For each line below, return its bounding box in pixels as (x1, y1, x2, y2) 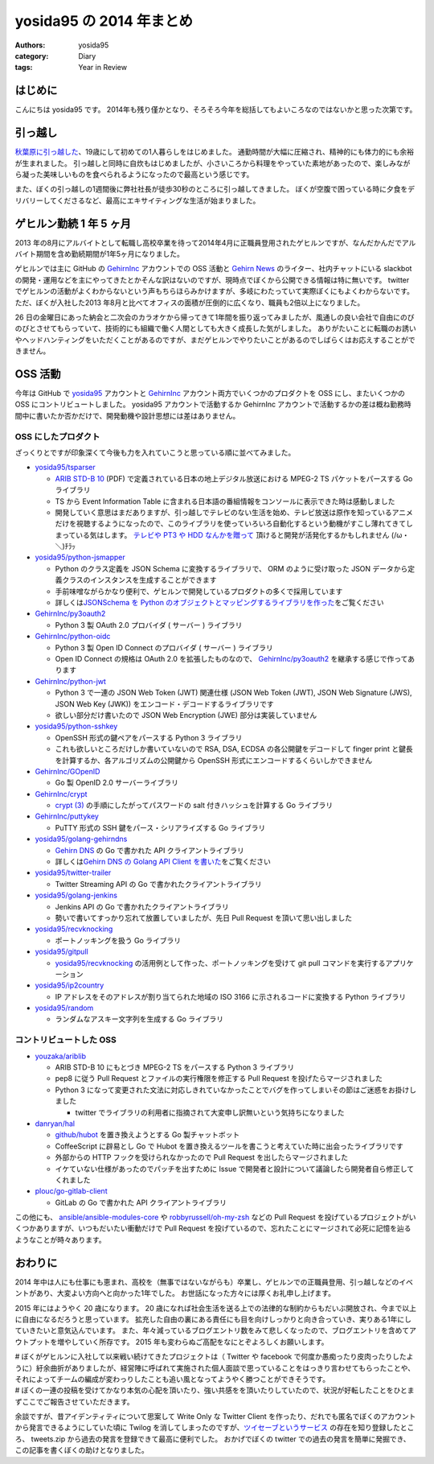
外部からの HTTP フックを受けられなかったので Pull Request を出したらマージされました (55, 1153, 349, 1162)
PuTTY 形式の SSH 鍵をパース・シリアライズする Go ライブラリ (55, 823, 266, 832)
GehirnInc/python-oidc (35, 632, 111, 641)
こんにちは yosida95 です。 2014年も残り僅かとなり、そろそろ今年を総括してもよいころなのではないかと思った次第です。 (14, 105, 417, 114)
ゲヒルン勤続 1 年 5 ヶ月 (14, 217, 132, 230)
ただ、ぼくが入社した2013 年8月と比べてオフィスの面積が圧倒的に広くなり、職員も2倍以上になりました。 (14, 298, 365, 307)
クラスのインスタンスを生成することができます (61, 575, 217, 585)
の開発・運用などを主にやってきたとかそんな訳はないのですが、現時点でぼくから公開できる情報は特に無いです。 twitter (14, 274, 410, 285)
